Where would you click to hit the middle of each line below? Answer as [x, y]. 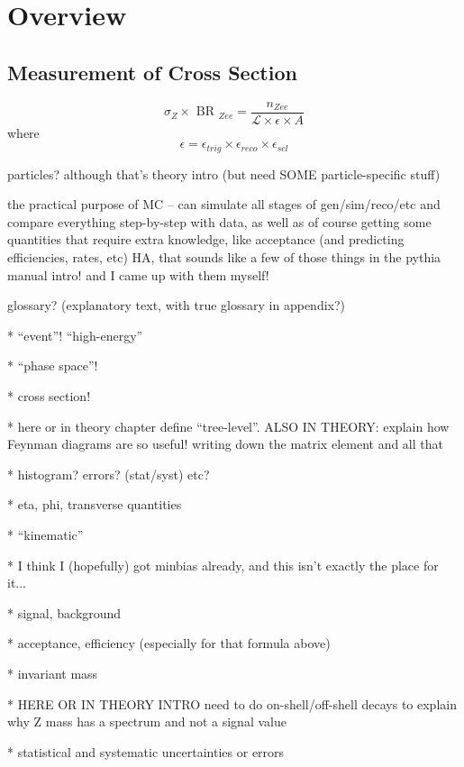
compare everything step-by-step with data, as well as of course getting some [219, 221]
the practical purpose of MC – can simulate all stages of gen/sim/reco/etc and [224, 204]
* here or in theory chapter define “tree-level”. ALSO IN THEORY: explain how [228, 426]
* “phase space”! [53, 365]
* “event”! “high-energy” [75, 335]
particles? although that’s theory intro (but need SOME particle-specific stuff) [224, 173]
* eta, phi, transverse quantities [95, 504]
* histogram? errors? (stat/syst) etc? [109, 474]
